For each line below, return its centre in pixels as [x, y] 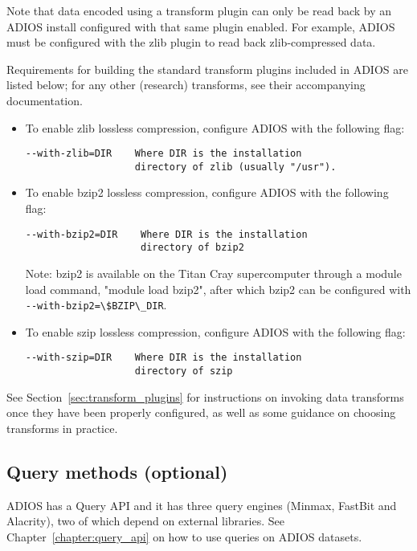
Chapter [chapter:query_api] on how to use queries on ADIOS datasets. [184, 536]
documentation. [45, 100]
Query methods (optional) [117, 471]
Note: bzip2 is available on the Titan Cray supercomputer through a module [213, 273]
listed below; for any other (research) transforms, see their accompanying [186, 85]
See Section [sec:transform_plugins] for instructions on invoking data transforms [205, 396]
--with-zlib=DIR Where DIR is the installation [164, 154]
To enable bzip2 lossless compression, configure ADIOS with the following [207, 192]
